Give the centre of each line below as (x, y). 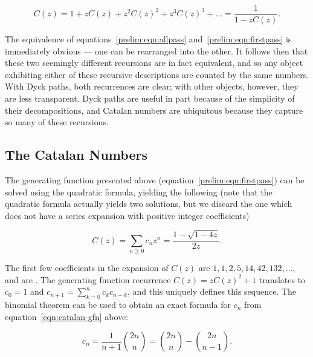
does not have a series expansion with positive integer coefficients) (127, 215)
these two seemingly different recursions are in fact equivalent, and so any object (154, 63)
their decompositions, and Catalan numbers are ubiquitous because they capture (154, 110)
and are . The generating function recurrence (88, 279)
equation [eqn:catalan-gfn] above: (67, 316)
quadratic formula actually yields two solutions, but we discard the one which (149, 204)
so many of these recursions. (57, 122)
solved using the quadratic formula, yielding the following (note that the (139, 192)
